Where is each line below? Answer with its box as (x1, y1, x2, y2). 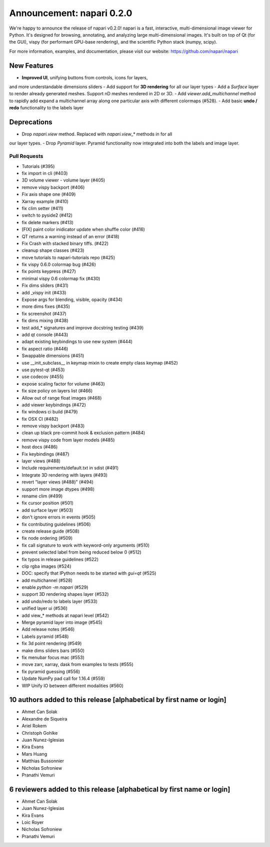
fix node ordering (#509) (21, 535, 73, 541)
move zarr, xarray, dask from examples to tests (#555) (21, 661, 133, 667)
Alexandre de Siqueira (21, 716, 67, 722)
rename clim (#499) (21, 493, 63, 499)
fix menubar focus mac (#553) (21, 654, 85, 660)
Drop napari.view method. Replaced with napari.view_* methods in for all (21, 131, 172, 137)
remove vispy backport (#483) (21, 423, 85, 429)
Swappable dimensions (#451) (21, 353, 84, 359)
